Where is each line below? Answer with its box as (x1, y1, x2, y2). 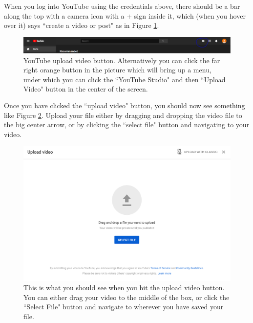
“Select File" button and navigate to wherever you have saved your (23, 301, 224, 312)
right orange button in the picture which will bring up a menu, (23, 65, 211, 75)
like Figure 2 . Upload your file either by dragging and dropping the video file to (4, 110, 242, 120)
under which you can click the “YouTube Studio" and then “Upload (23, 74, 226, 84)
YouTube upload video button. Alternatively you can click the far (23, 55, 220, 65)
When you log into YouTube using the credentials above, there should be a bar (4, 1, 240, 11)
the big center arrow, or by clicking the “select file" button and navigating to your (4, 119, 250, 130)
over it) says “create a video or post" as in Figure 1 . (4, 20, 159, 30)
